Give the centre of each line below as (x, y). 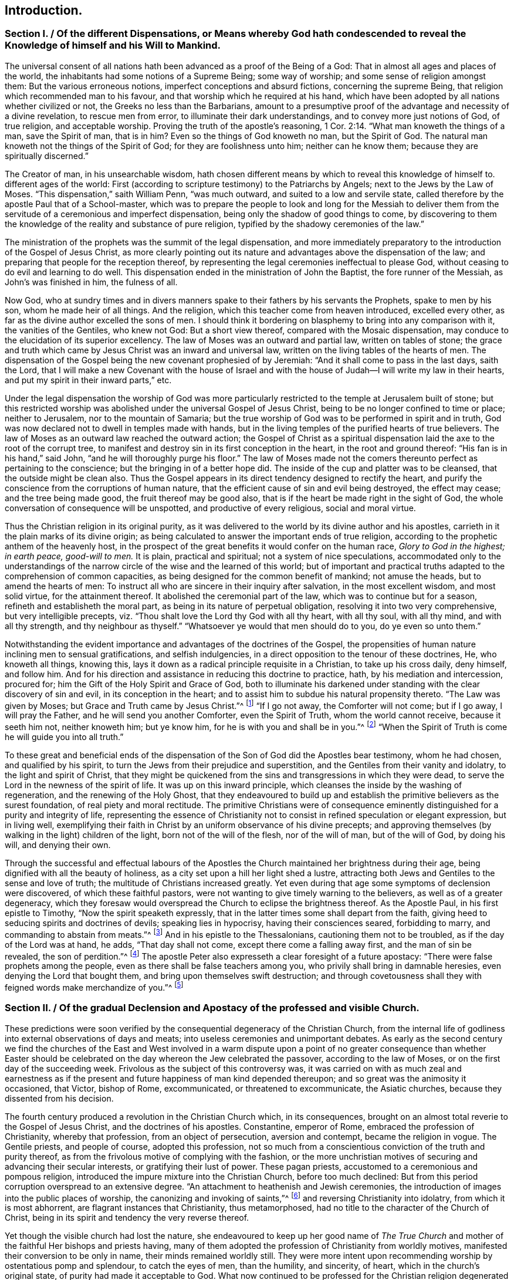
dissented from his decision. (59, 1098)
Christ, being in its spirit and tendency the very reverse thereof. (127, 1218)
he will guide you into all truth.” (64, 737)
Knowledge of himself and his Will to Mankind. (113, 45)
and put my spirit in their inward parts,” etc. (88, 380)
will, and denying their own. (58, 845)
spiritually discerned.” (47, 156)
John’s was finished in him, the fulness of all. (91, 282)
